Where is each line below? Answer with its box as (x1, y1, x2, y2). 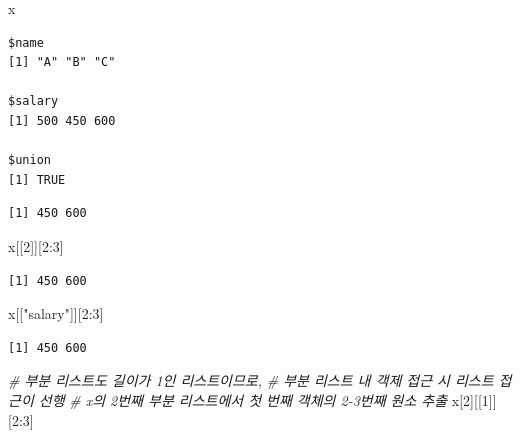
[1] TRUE (8, 172, 66, 187)
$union (8, 153, 51, 168)
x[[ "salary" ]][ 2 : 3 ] (8, 303, 104, 324)
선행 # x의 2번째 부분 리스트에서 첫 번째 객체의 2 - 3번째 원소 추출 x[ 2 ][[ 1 (38, 389, 489, 410)
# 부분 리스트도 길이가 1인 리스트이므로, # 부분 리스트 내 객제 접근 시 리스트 (8, 370, 494, 391)
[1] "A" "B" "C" (8, 55, 116, 70)
